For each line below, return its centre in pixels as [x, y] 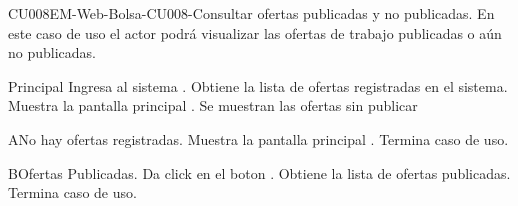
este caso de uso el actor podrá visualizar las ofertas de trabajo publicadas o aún [255, 32]
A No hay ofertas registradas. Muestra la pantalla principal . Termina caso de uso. [258, 138]
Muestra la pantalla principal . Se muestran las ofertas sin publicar [213, 105]
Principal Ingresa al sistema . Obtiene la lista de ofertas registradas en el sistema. [258, 85]
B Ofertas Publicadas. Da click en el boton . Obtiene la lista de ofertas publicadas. [259, 172]
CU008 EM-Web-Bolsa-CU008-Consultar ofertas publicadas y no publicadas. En [251, 13]
